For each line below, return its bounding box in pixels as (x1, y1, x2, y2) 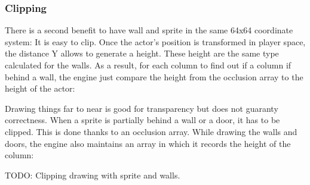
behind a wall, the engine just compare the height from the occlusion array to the (5, 70, 303, 83)
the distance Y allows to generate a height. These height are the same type (5, 47, 279, 59)
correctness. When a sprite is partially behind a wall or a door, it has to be (5, 114, 280, 126)
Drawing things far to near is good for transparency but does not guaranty (5, 102, 278, 114)
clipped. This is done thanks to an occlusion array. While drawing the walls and (5, 125, 297, 137)
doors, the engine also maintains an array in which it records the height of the (5, 137, 291, 149)
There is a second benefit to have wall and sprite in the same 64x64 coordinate (5, 24, 293, 36)
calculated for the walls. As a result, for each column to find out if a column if (5, 59, 291, 71)
